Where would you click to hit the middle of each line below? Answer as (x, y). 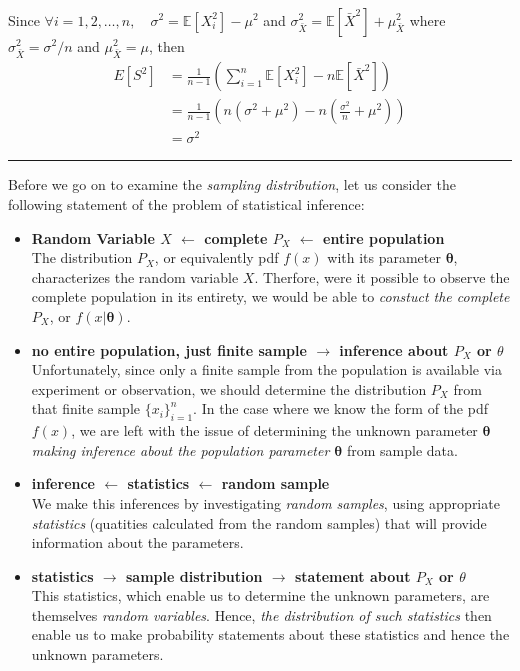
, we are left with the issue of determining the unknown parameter (274, 430)
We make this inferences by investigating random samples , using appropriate (265, 502)
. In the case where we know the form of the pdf (340, 408)
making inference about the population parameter (180, 449)
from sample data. (402, 449)
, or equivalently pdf (216, 257)
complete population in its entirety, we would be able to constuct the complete (270, 296)
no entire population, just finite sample (169, 349)
